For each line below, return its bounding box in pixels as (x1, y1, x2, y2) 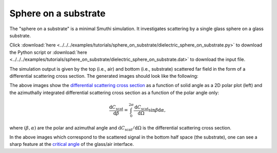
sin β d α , (148, 107, 166, 113)
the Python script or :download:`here (9, 49, 87, 55)
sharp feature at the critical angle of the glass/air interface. (9, 141, 134, 147)
